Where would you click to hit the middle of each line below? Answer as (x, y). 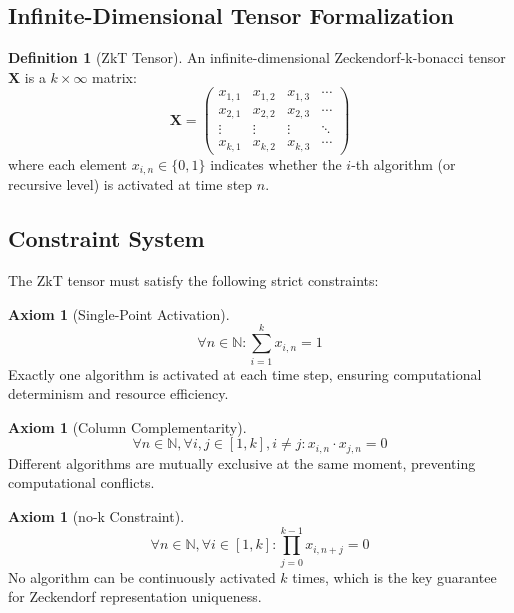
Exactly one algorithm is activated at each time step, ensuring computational (245, 373)
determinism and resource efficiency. (118, 393)
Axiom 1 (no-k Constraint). (96, 515)
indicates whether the (276, 163)
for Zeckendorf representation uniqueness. (135, 596)
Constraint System (106, 238)
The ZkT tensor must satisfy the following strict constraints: (193, 280)
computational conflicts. (81, 482)
